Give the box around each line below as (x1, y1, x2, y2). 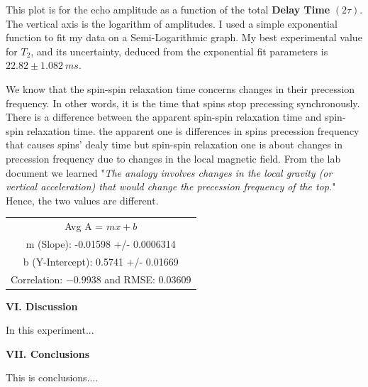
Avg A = (65, 219, 104, 234)
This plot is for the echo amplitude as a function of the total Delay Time (6, 2, 330, 16)
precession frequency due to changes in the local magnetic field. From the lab (6, 151, 341, 165)
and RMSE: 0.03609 (104, 271, 191, 286)
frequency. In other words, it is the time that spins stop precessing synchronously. (6, 95, 360, 110)
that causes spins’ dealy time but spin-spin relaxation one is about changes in (6, 137, 343, 152)
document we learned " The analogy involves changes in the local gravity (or (6, 165, 333, 180)
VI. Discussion (6, 298, 78, 313)
